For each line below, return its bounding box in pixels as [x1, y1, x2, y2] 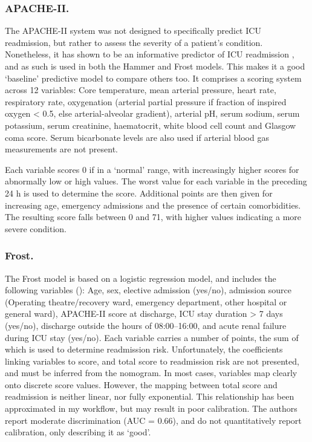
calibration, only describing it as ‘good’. [5, 426, 151, 438]
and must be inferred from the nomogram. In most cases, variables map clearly [5, 366, 297, 379]
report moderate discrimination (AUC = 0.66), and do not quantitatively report [5, 414, 302, 426]
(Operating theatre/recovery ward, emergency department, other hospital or [5, 295, 287, 308]
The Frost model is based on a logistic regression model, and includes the [5, 271, 276, 284]
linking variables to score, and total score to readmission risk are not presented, [5, 354, 299, 367]
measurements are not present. [5, 143, 118, 155]
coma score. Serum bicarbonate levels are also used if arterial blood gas [5, 131, 269, 143]
